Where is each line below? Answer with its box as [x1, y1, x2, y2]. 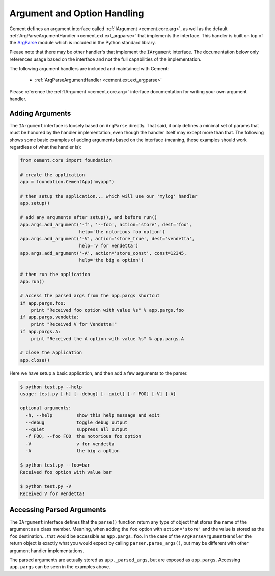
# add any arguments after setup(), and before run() [20, 214, 157, 220]
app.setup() [20, 200, 50, 206]
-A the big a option [25, 448, 120, 454]
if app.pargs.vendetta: [20, 314, 80, 320]
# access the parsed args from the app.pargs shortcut [20, 293, 160, 299]
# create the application [20, 172, 85, 178]
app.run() [20, 279, 45, 285]
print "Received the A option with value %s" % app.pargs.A [31, 336, 184, 341]
